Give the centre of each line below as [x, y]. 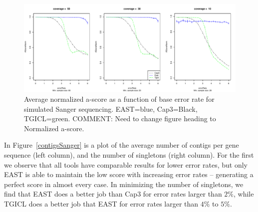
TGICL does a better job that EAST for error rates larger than [101, 203]
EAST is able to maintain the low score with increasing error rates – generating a [129, 174]
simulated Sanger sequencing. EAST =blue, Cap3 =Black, [111, 108]
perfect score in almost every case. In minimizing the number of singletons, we [124, 184]
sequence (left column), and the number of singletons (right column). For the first [129, 154]
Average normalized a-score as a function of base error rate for [119, 99]
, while [244, 194]
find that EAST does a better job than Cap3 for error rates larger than [113, 194]
